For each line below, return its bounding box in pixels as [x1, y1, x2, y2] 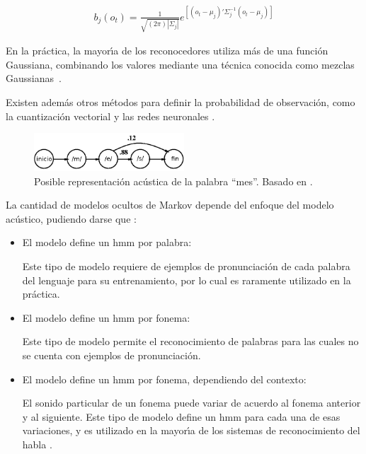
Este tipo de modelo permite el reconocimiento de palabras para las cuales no [22, 334, 359, 349]
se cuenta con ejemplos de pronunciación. [22, 347, 201, 362]
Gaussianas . [6, 71, 62, 86]
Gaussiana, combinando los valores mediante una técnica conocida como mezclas [6, 57, 355, 71]
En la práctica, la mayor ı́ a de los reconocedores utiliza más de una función [6, 43, 328, 58]
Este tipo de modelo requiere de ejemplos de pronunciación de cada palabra [22, 258, 350, 273]
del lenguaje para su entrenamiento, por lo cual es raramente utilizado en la [22, 272, 351, 287]
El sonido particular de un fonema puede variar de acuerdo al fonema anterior [22, 395, 361, 410]
